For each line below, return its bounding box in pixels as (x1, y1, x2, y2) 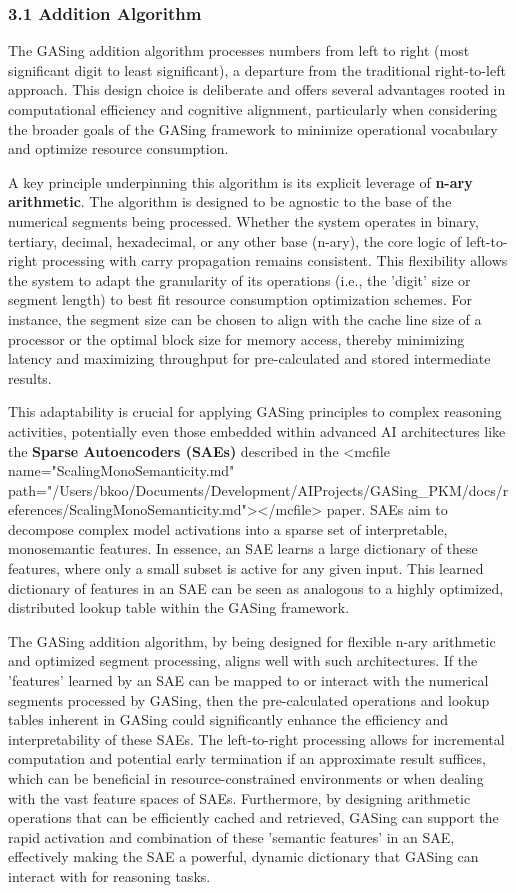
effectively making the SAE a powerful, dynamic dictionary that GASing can (8, 846, 479, 867)
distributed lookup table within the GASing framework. (8, 597, 350, 618)
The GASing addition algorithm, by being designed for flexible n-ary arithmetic (8, 630, 496, 651)
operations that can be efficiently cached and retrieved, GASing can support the (8, 807, 499, 828)
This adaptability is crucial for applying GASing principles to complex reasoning (8, 401, 502, 422)
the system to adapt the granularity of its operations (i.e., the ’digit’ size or (8, 269, 471, 290)
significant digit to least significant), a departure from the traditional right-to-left (8, 59, 506, 80)
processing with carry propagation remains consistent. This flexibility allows (41, 250, 508, 271)
